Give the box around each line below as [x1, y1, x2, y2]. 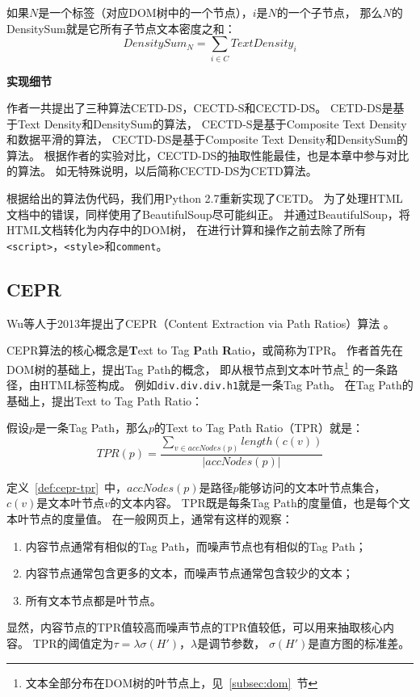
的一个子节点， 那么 [276, 4, 383, 20]
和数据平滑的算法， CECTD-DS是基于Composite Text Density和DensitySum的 [6, 131, 409, 148]
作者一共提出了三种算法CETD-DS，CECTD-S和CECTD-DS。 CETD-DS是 [6, 99, 393, 116]
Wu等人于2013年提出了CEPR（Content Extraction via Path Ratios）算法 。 [6, 314, 395, 331]
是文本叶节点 [36, 494, 105, 511]
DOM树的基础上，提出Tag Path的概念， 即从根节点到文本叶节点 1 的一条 [6, 358, 387, 377]
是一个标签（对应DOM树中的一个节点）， [38, 4, 253, 20]
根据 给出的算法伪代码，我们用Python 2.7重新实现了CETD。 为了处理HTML [6, 190, 403, 207]
